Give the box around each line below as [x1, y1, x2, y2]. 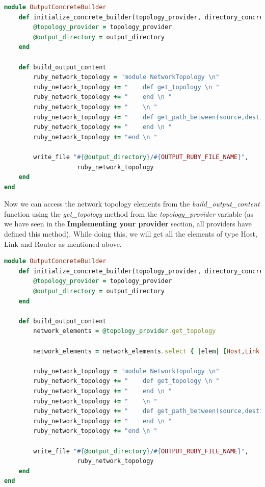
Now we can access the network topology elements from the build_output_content [4, 198, 260, 209]
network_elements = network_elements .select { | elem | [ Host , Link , [33, 347, 263, 355]
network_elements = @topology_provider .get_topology [33, 327, 216, 335]
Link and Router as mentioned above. [4, 238, 122, 249]
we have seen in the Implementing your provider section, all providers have [4, 218, 252, 229]
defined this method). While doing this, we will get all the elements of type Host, [4, 228, 257, 239]
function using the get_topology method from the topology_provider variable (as [4, 208, 253, 219]
